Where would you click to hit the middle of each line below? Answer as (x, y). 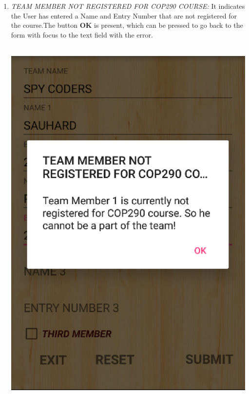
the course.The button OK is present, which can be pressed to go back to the (127, 25)
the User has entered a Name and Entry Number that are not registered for (124, 15)
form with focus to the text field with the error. (82, 34)
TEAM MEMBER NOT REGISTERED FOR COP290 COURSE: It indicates (128, 6)
